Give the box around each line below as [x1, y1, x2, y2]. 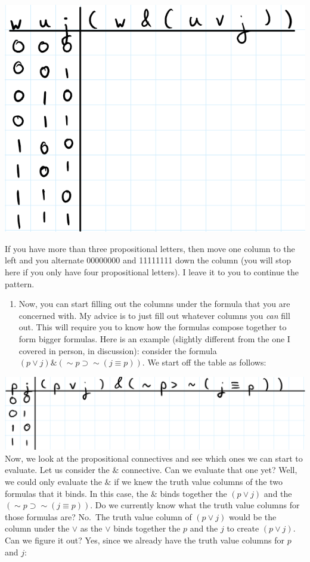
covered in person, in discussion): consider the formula [18, 344, 217, 357]
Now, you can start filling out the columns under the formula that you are [18, 297, 290, 310]
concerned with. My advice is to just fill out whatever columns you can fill [18, 309, 290, 321]
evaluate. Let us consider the [5, 463, 110, 476]
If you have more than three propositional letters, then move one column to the [5, 242, 295, 254]
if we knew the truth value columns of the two [114, 475, 283, 488]
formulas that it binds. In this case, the [5, 487, 148, 499]
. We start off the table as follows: [142, 356, 266, 368]
